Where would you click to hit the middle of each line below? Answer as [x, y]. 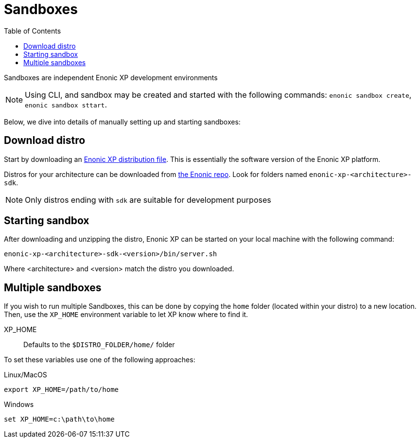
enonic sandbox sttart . [66, 104]
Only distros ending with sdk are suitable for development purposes [148, 200]
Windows [19, 405]
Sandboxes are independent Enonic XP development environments [111, 77]
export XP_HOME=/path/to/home [61, 390]
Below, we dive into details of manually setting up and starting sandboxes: [122, 122]
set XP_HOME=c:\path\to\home [59, 419]
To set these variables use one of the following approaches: [100, 360]
